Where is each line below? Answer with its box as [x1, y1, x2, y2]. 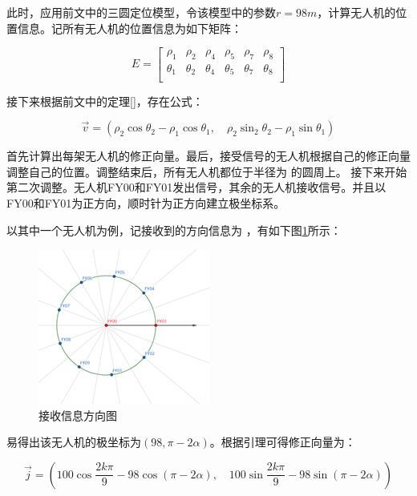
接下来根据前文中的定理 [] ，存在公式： [6, 92, 204, 109]
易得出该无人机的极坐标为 [6, 433, 141, 450]
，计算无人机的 [317, 4, 396, 20]
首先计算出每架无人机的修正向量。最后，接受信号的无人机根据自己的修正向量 [6, 147, 411, 164]
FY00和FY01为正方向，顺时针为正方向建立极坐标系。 [6, 194, 285, 211]
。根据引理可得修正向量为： [209, 433, 356, 450]
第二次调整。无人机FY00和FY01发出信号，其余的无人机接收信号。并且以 [6, 179, 387, 196]
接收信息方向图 [38, 406, 117, 423]
